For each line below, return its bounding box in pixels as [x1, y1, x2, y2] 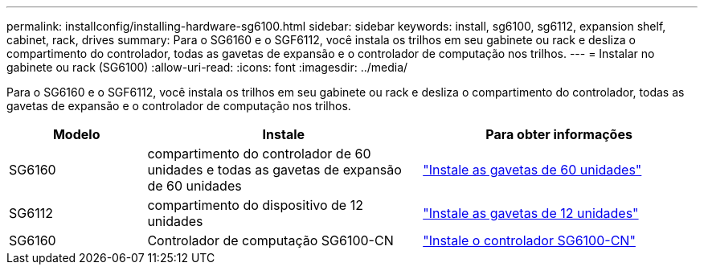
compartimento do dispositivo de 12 [147, 197, 363, 213]
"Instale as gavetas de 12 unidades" [423, 205, 639, 221]
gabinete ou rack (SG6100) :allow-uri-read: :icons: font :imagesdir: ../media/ [6, 60, 408, 74]
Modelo [52, 126, 100, 142]
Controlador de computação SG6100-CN [147, 232, 394, 248]
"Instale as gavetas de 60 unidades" [423, 162, 642, 178]
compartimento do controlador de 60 [147, 146, 371, 162]
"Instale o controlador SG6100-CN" [423, 232, 636, 248]
